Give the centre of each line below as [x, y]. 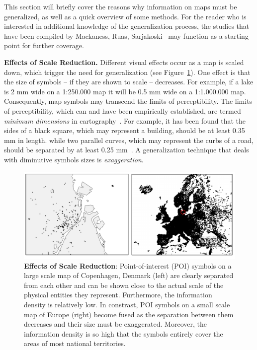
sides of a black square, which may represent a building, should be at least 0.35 [125, 130]
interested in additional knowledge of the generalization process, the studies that [127, 26]
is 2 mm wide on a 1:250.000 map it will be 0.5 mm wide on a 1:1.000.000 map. [125, 91]
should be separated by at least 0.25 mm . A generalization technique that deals [127, 150]
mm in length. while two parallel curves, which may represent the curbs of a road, [129, 140]
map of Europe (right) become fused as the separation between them [129, 314]
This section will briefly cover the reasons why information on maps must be [121, 6]
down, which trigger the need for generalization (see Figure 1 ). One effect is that [127, 72]
